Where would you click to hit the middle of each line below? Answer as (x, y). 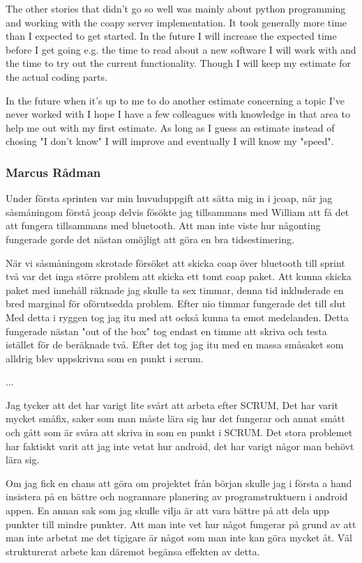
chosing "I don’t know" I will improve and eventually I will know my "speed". (170, 141)
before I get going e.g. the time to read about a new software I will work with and (181, 49)
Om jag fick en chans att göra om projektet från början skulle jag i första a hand (179, 483)
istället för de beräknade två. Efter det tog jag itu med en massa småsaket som (175, 345)
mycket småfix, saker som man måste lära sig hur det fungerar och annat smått (175, 418)
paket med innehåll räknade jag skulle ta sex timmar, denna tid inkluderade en (175, 290)
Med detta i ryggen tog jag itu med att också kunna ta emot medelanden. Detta (177, 317)
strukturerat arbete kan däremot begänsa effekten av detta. (133, 551)
